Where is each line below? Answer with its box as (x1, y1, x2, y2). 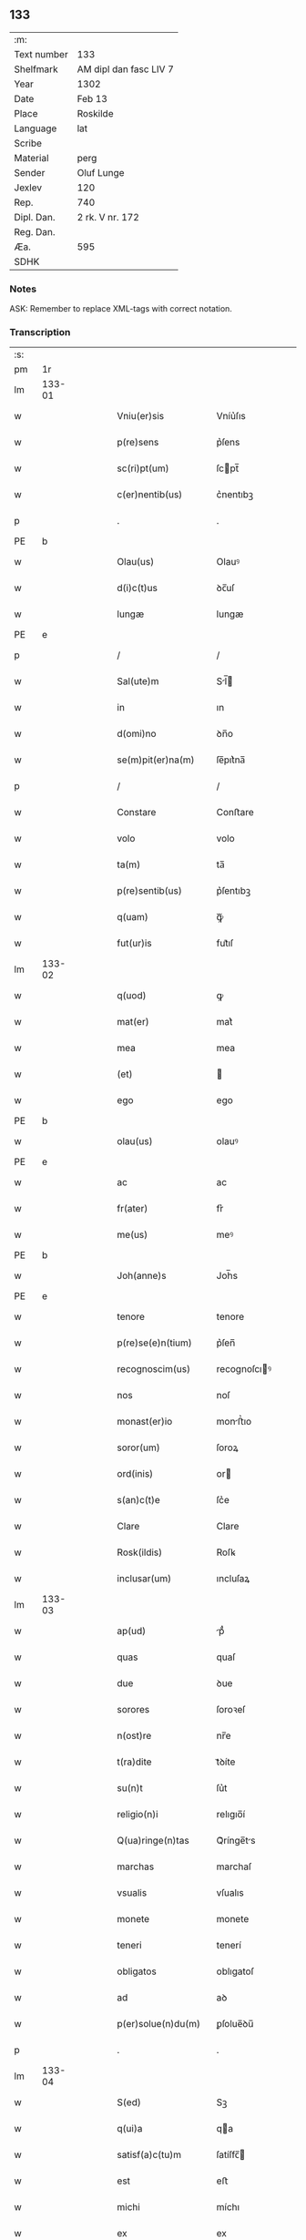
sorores (117, 1703, 150, 1716)
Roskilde (76, 107, 114, 119)
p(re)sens (117, 436, 159, 449)
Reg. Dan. (14, 225, 56, 238)
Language (14, 122, 57, 135)
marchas (117, 1860, 155, 1873)
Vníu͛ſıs (216, 410, 246, 423)
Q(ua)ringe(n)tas (117, 1835, 189, 1847)
